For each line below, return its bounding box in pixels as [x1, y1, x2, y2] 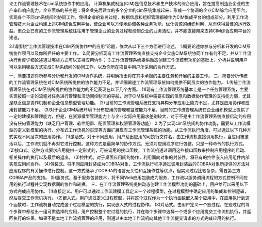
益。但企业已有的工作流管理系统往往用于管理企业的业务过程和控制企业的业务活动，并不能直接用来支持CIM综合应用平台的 [9, 28, 251, 33]
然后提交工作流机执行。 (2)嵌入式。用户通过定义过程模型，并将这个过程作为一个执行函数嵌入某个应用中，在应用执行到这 [9, 195, 250, 201]
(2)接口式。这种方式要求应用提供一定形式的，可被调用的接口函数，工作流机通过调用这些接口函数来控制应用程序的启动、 [9, 147, 248, 153]
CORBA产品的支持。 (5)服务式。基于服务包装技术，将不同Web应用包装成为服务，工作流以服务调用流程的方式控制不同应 [9, 175, 248, 180]
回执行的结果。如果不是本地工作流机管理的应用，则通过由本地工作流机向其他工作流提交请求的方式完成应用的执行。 [9, 215, 239, 221]
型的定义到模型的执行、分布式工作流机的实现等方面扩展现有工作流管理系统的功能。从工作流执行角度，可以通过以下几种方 [9, 127, 251, 133]
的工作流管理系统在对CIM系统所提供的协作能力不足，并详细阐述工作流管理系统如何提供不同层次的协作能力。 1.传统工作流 [9, 80, 251, 85]
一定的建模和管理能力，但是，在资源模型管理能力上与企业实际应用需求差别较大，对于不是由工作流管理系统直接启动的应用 [9, 113, 251, 119]
